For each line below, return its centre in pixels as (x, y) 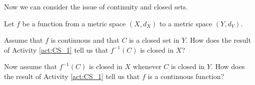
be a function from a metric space (74, 23)
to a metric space (186, 23)
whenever (147, 66)
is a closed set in (154, 40)
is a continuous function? (186, 76)
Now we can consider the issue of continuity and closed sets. (96, 6)
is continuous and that (85, 40)
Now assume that (30, 66)
